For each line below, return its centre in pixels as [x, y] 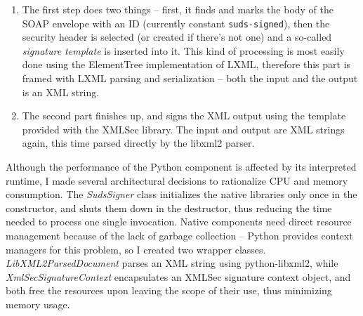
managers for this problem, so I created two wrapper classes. [136, 249]
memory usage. [38, 304]
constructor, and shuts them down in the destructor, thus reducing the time [169, 208]
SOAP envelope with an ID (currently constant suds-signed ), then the [176, 23]
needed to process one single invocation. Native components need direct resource [179, 222]
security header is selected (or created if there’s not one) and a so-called [177, 37]
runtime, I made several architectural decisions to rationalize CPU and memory [177, 180]
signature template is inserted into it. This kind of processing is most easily [183, 50]
